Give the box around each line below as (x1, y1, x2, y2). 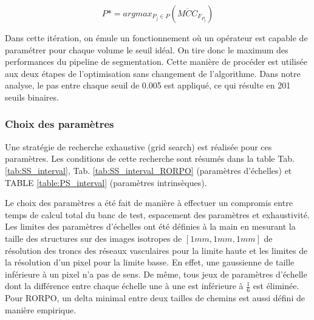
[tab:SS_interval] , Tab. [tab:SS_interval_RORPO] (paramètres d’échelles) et (5, 164, 292, 176)
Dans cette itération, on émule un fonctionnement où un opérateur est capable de (5, 32, 308, 44)
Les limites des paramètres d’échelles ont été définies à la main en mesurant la (5, 220, 296, 233)
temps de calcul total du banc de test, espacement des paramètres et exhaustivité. (5, 208, 310, 221)
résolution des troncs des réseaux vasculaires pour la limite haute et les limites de (5, 244, 308, 256)
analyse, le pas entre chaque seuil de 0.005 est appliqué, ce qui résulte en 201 (5, 79, 291, 92)
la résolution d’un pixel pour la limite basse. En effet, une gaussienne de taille (5, 256, 295, 268)
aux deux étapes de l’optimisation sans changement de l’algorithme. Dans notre (5, 67, 301, 79)
